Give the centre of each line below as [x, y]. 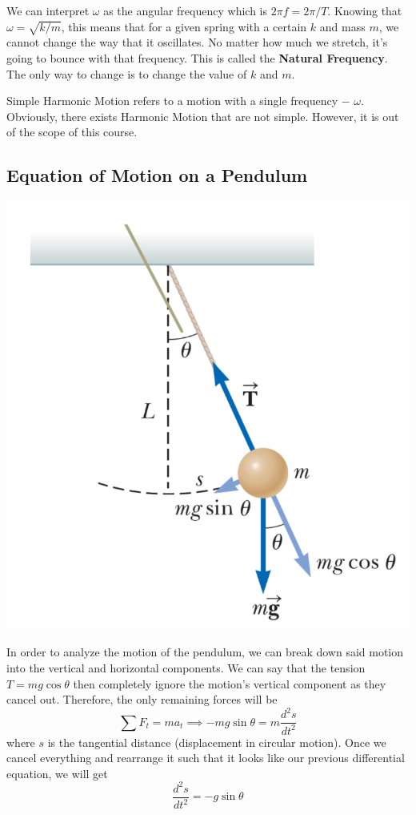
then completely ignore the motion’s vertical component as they [230, 683]
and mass [342, 26]
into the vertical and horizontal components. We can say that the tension [186, 667]
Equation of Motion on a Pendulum [157, 175]
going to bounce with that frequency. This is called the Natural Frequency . [197, 57]
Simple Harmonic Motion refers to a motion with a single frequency [172, 101]
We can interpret [48, 10]
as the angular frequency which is [185, 10]
